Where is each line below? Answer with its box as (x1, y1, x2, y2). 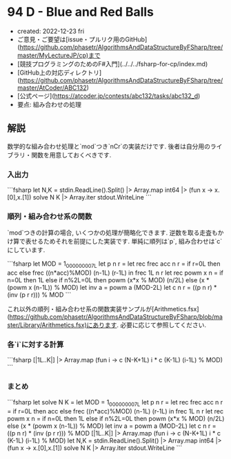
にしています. (7, 246, 46, 254)
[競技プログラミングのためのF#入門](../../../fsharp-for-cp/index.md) (17, 59, 208, 68)
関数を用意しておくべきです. (30, 150, 112, 159)
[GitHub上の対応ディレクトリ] (17, 68, 102, 77)
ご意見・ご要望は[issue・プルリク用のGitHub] (17, 35, 148, 43)
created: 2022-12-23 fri (17, 27, 85, 35)
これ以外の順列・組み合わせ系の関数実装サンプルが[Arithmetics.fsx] (7, 305, 199, 313)
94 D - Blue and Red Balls (7, 4, 154, 20)
